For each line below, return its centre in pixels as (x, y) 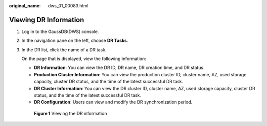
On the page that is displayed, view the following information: (84, 59)
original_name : (25, 6)
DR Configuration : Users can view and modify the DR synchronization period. (113, 102)
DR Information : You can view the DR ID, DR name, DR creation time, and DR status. (119, 68)
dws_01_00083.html (68, 6)
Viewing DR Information (46, 20)
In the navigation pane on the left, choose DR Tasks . (75, 41)
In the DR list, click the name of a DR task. (64, 50)
